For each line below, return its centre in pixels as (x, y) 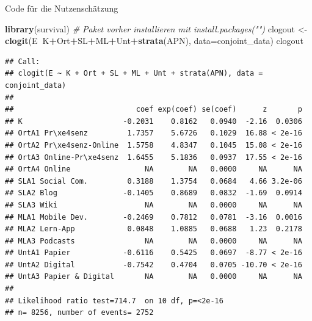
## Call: (23, 61)
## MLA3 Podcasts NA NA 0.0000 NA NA (154, 241)
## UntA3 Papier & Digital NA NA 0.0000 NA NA (154, 277)
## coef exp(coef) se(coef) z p (154, 110)
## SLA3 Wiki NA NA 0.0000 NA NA (154, 205)
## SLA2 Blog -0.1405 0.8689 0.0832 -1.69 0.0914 (154, 193)
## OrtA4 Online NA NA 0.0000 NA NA (154, 169)
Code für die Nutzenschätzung (62, 8)
